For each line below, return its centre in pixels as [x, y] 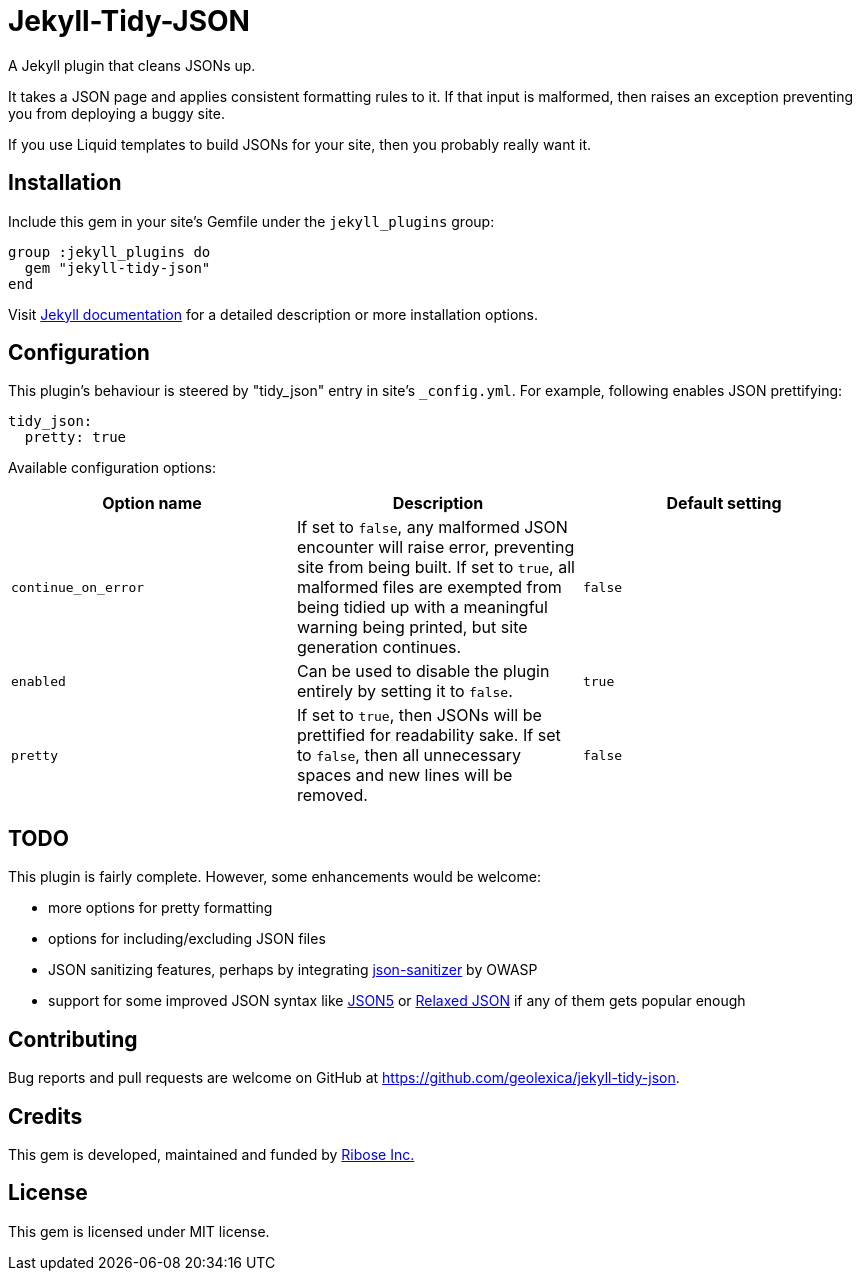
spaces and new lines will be [404, 775]
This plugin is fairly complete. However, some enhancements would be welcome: [274, 877]
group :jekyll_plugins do [109, 251]
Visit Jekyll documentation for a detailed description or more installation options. [273, 314]
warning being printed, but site [412, 627]
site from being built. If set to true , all [435, 567]
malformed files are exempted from [429, 587]
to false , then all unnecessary [408, 755]
